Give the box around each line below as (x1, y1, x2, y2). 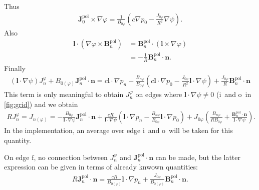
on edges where (135, 89, 182, 99)
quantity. (4, 135, 32, 145)
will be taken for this (169, 125, 233, 135)
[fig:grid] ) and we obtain (4, 98, 78, 109)
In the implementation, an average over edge (4, 125, 141, 135)
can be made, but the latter (155, 151, 241, 162)
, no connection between (34, 151, 108, 162)
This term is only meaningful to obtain (4, 89, 124, 99)
